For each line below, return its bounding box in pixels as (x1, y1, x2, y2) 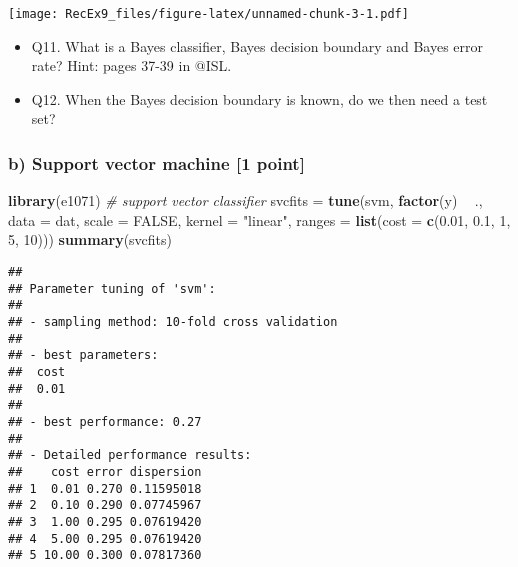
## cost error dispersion (8, 464, 202, 479)
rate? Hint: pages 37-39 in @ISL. (31, 55, 232, 76)
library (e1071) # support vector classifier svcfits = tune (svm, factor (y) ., (8, 190, 483, 211)
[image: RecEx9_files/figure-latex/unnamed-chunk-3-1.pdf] (8, 7, 409, 21)
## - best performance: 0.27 (8, 414, 202, 429)
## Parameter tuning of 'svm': (8, 281, 216, 296)
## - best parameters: (8, 348, 159, 363)
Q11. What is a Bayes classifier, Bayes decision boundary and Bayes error (31, 35, 484, 56)
